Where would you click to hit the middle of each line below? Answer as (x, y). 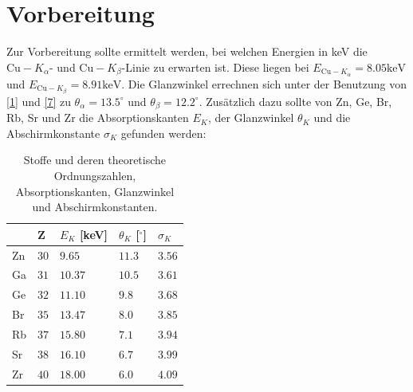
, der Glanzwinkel (251, 118)
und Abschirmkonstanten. (95, 207)
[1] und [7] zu (39, 101)
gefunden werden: (163, 133)
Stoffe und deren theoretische (95, 160)
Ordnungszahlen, (95, 175)
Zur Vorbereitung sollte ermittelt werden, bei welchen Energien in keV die (187, 51)
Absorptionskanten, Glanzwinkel (95, 191)
